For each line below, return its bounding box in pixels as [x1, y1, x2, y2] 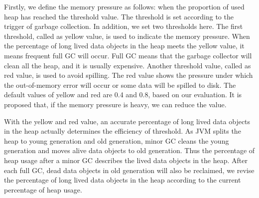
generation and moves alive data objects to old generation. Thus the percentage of [4, 145, 255, 156]
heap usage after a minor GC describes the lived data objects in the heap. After [4, 155, 248, 165]
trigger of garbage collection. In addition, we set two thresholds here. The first [4, 21, 243, 31]
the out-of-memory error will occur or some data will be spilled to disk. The [4, 79, 236, 90]
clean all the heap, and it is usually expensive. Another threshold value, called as [4, 60, 251, 70]
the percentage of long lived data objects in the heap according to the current [4, 175, 241, 185]
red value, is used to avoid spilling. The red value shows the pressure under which [4, 70, 253, 80]
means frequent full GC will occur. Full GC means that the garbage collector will [4, 50, 252, 60]
